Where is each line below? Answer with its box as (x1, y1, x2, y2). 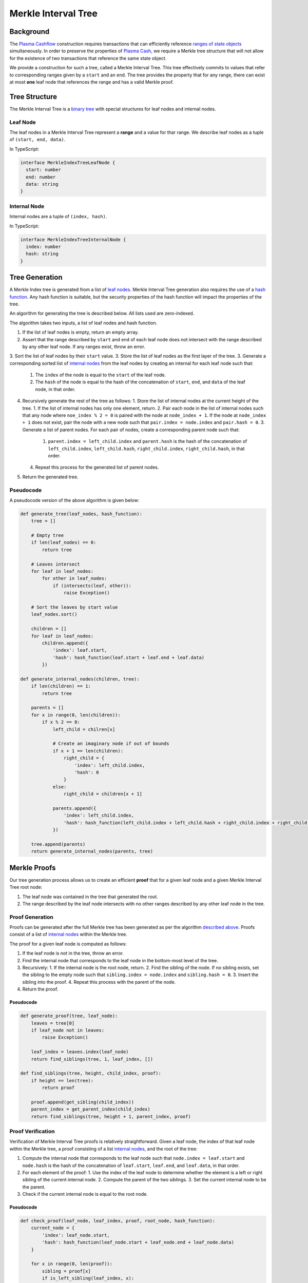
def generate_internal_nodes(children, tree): (20, 676, 140, 682)
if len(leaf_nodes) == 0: (31, 539, 97, 546)
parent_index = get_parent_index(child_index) (31, 1106, 151, 1112)
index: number (26, 244, 62, 249)
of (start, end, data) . (9, 137, 66, 143)
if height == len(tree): (31, 1078, 94, 1083)
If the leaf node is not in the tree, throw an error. (22, 950, 124, 957)
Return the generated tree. (22, 474, 79, 480)
